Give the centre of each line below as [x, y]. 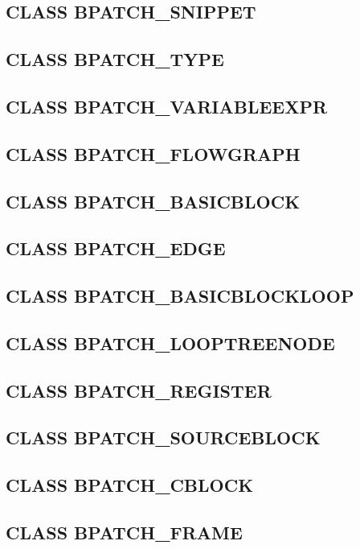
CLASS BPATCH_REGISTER [139, 390]
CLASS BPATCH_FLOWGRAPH [153, 153]
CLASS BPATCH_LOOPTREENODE [170, 343]
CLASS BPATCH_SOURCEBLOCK [163, 438]
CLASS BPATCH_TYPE [115, 59]
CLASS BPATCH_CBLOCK [130, 485]
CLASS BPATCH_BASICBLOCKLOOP [180, 296]
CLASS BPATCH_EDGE [116, 248]
